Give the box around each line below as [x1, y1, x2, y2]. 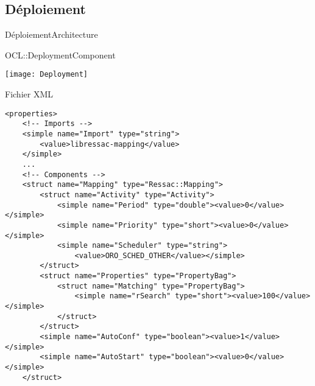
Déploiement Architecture [5, 28, 98, 41]
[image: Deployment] [5, 70, 88, 79]
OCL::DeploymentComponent [5, 48, 116, 61]
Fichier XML [5, 88, 53, 100]
